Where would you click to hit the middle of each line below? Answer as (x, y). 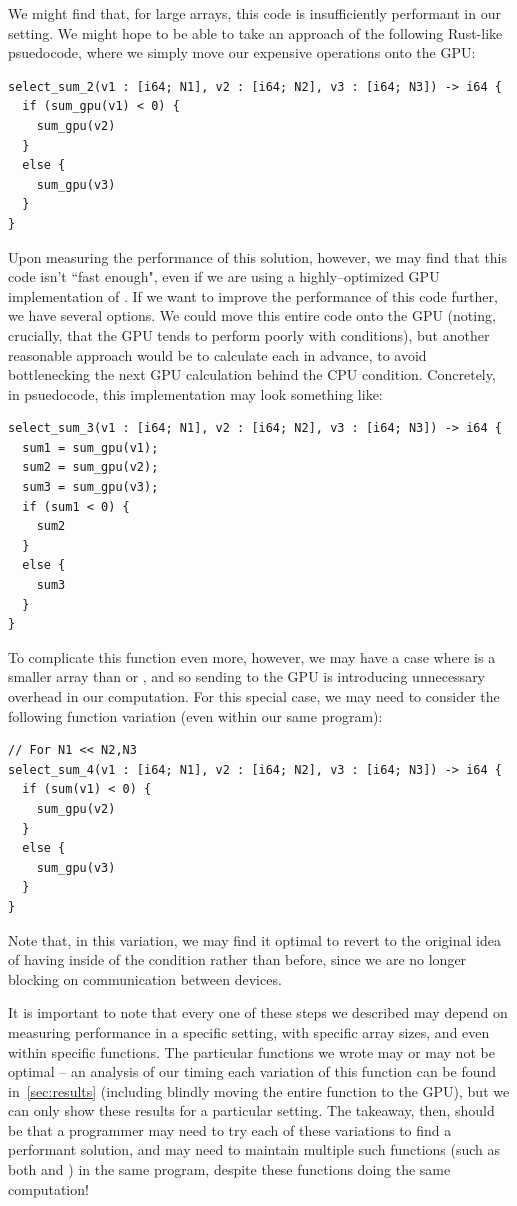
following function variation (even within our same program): (195, 715)
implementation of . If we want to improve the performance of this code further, (253, 295)
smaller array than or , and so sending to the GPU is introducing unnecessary (247, 676)
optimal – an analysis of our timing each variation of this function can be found (252, 1071)
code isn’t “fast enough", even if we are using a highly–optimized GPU (224, 276)
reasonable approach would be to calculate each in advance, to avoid (217, 354)
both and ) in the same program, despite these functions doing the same (229, 1169)
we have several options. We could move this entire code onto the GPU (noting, (252, 315)
